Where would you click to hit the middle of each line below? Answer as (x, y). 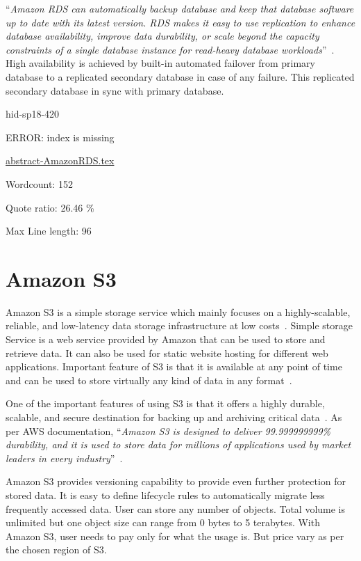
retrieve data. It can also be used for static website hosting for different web (167, 353)
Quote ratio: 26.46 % (50, 207)
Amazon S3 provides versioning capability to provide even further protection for (176, 481)
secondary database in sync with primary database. (115, 90)
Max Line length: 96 (49, 231)
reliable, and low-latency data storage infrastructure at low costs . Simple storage (179, 325)
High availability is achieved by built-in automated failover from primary (160, 63)
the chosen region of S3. (56, 550)
